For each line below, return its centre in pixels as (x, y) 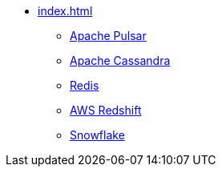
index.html (65, 11)
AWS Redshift (106, 110)
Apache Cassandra (120, 60)
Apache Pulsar (108, 36)
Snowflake (97, 135)
